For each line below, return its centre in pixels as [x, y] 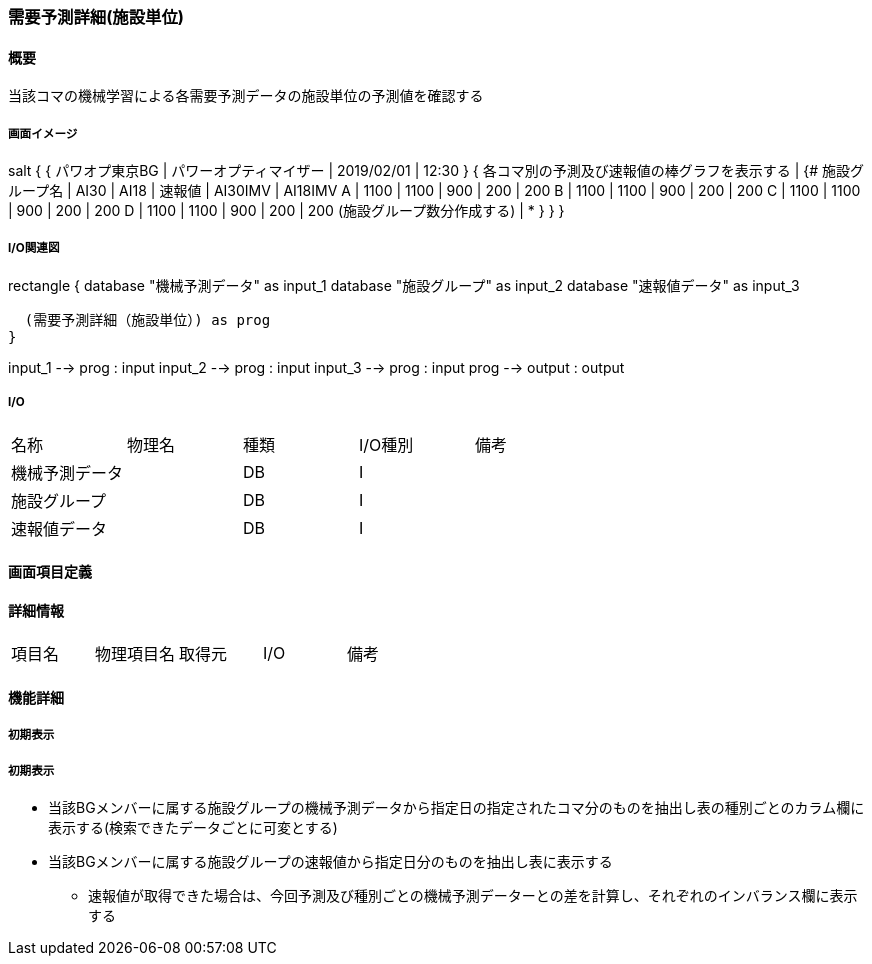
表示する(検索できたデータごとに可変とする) [193, 828]
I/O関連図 [34, 248]
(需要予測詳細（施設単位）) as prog [147, 319]
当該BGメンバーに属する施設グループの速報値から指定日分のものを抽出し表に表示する [330, 862]
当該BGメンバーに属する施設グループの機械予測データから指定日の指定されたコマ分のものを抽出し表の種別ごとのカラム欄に [456, 808]
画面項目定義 [50, 572]
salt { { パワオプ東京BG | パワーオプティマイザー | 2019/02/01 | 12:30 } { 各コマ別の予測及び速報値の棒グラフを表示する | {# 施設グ [436, 170]
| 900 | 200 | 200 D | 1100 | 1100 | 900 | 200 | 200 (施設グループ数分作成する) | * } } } [286, 210]
